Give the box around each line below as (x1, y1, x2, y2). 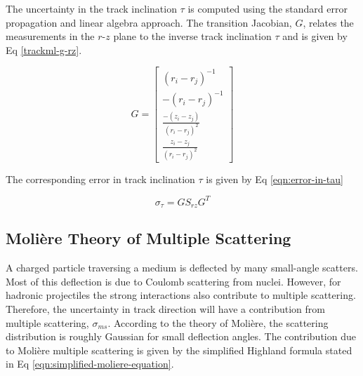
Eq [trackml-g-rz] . (6, 42, 82, 57)
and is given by (282, 29, 348, 43)
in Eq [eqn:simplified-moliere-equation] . (6, 356, 174, 371)
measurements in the (6, 29, 95, 43)
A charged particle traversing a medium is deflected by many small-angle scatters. (6, 260, 358, 275)
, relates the (303, 15, 354, 29)
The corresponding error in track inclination (6, 171, 195, 186)
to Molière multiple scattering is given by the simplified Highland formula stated (6, 342, 352, 357)
